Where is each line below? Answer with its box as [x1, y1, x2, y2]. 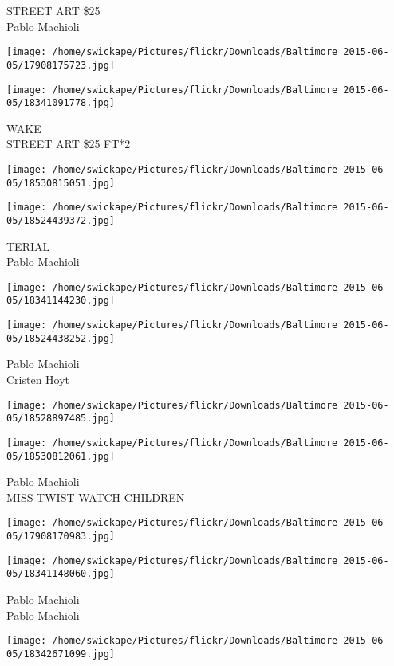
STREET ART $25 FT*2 [6, 135, 131, 152]
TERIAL [6, 237, 50, 254]
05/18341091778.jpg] [6, 97, 116, 109]
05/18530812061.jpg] [6, 450, 116, 462]
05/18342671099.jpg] [6, 648, 116, 660]
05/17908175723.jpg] [6, 59, 116, 71]
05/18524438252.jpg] [6, 332, 116, 344]
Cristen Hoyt [6, 371, 70, 388]
